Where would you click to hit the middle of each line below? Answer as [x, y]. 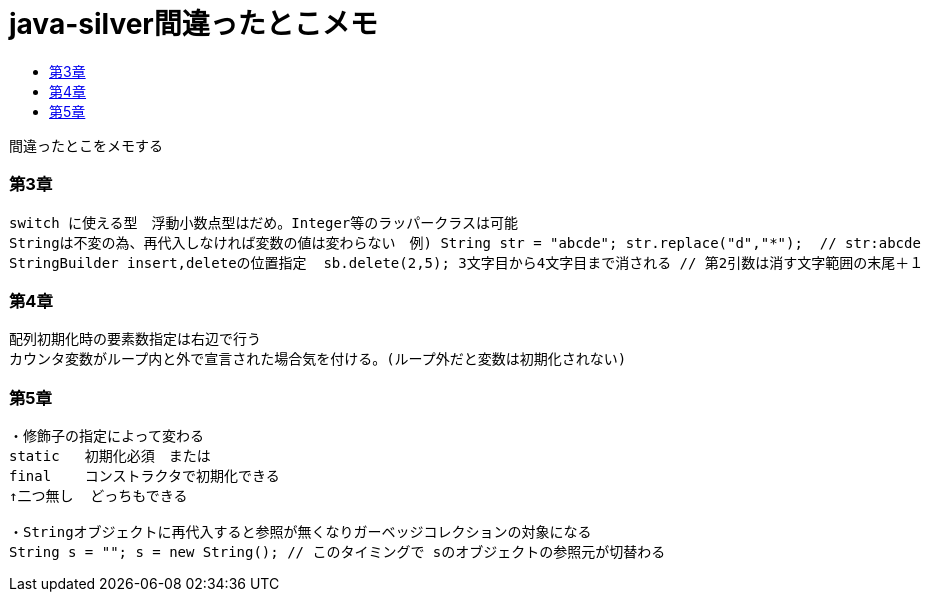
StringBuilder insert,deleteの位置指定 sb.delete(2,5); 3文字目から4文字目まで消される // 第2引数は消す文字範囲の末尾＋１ [466, 262]
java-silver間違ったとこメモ [193, 24]
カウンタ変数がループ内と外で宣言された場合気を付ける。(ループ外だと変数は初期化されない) [318, 359]
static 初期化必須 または [110, 456]
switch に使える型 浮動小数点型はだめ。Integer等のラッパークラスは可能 [264, 222]
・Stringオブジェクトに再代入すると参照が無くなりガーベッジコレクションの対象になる [300, 532]
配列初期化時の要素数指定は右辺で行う [135, 339]
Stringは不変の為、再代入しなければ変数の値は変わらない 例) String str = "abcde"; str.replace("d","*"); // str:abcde [465, 242]
